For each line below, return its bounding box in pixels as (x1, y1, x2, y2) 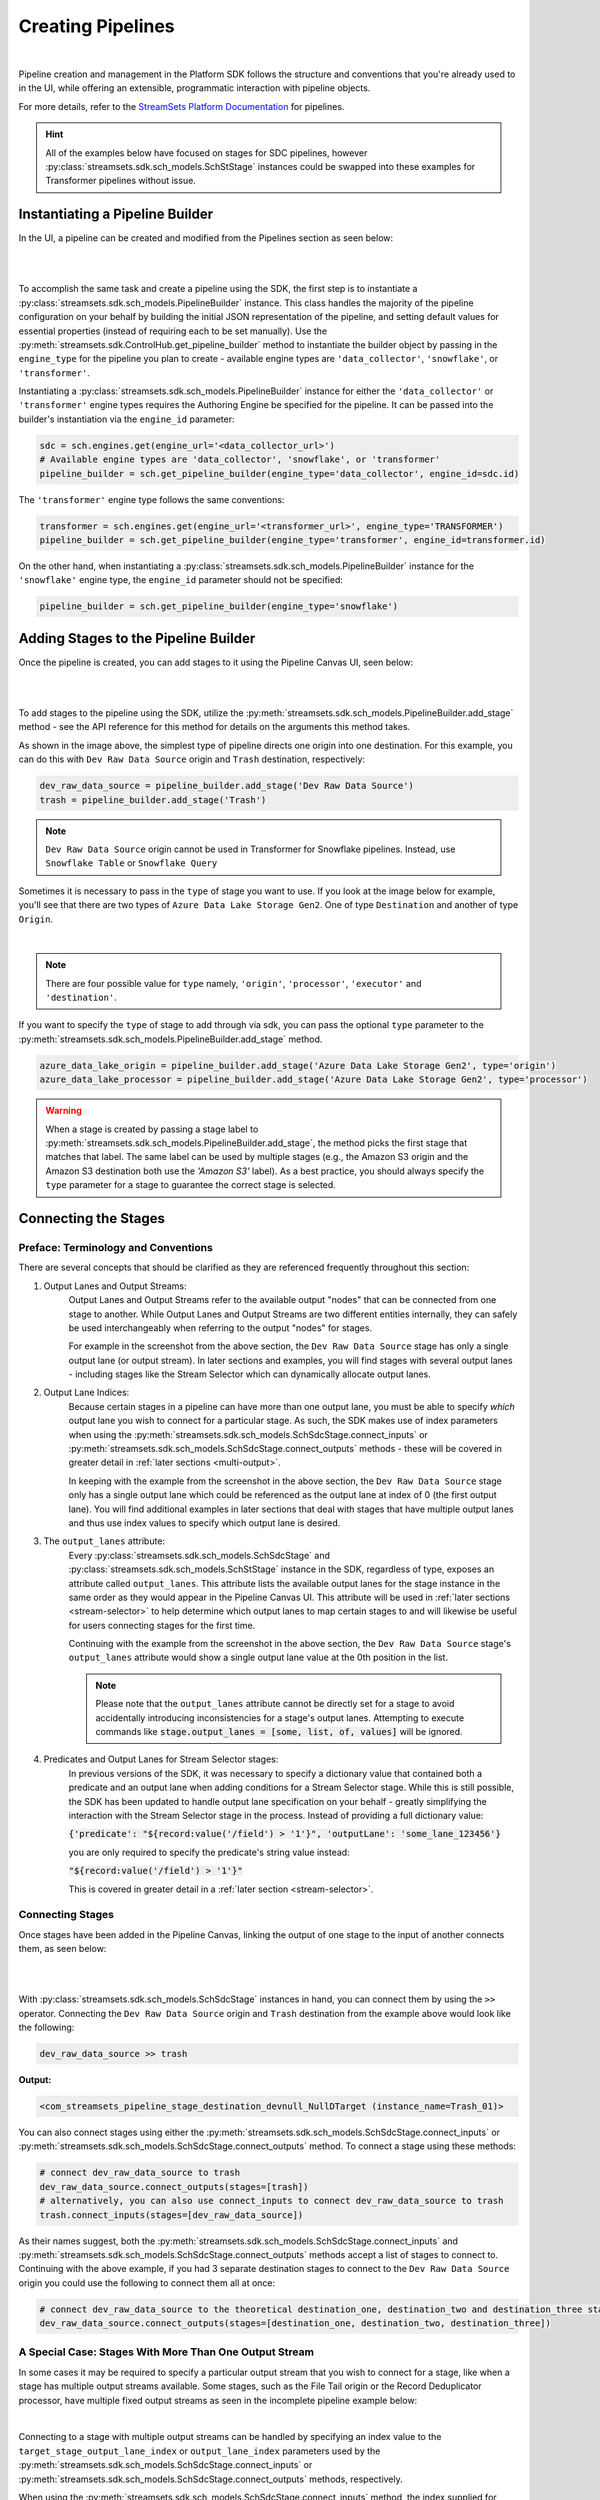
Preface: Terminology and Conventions (18, 1240, 214, 1254)
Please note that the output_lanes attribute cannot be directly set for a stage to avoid (95, 1698, 455, 1710)
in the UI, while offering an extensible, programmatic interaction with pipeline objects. (18, 82, 371, 94)
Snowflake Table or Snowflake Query (45, 857, 218, 869)
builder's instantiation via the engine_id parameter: (18, 413, 235, 425)
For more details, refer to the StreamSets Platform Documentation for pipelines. (18, 100, 345, 112)
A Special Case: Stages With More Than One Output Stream (18, 2345, 315, 2359)
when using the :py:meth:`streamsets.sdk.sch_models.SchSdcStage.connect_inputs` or (68, 1428, 429, 1440)
